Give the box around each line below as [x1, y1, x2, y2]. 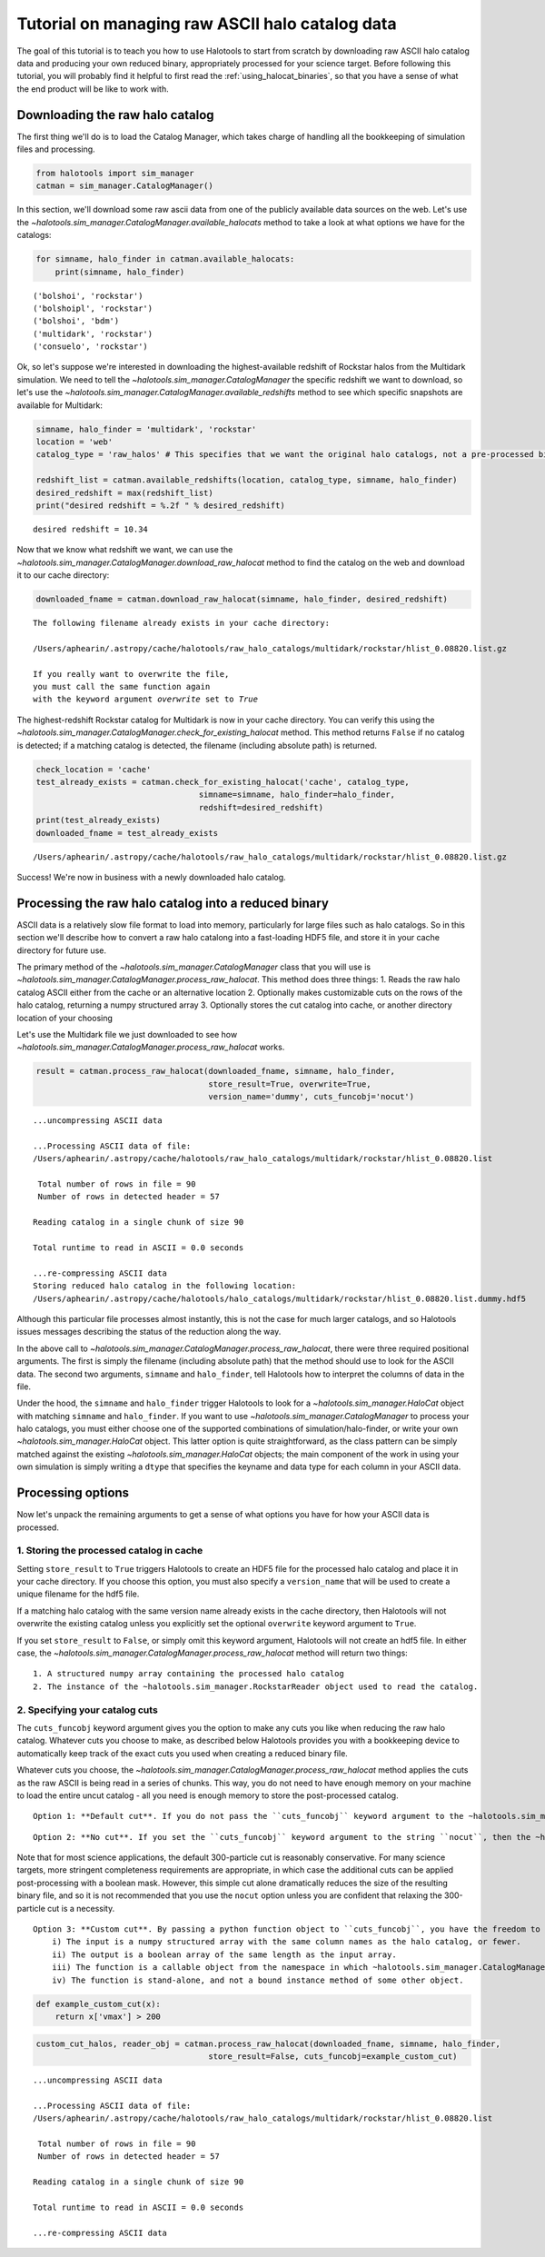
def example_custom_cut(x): [35, 1999, 161, 2009]
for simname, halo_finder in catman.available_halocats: [35, 254, 295, 264]
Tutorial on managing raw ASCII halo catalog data [16, 14, 397, 34]
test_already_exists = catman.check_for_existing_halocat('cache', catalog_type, [35, 777, 411, 787]
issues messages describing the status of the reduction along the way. [16, 1327, 282, 1337]
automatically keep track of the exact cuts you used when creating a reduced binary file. [16, 1747, 349, 1758]
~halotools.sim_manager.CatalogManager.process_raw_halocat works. [16, 1041, 285, 1053]
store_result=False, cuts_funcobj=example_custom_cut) [208, 2051, 458, 2062]
